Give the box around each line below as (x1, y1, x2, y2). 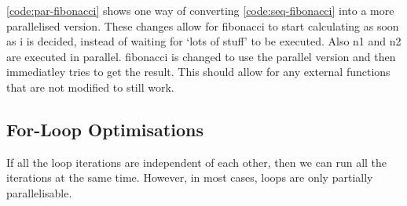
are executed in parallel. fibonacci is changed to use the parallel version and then (6, 48, 396, 64)
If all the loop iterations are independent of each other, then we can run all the (6, 154, 387, 170)
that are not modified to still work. (6, 78, 174, 95)
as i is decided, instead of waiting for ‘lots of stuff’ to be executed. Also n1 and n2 (6, 33, 401, 49)
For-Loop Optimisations (6, 117, 203, 141)
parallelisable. (6, 184, 72, 201)
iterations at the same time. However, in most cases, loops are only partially (6, 169, 373, 186)
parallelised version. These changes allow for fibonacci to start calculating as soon (6, 17, 399, 34)
